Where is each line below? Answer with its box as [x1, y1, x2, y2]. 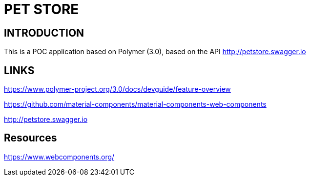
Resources [4, 132, 57, 144]
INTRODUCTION [4, 26, 84, 39]
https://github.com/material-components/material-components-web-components [4, 100, 267, 109]
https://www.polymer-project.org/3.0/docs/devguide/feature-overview [4, 85, 231, 94]
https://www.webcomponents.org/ [4, 152, 115, 161]
